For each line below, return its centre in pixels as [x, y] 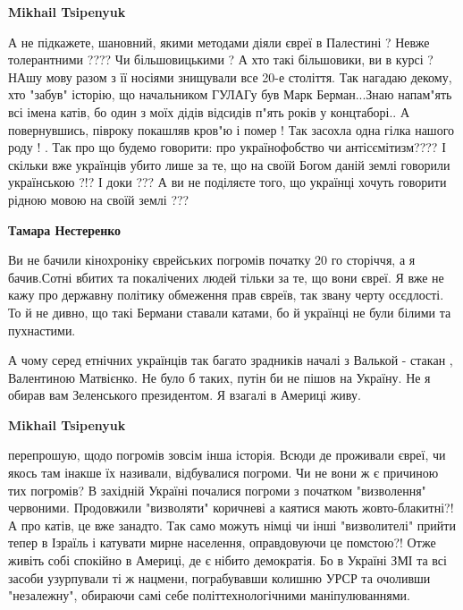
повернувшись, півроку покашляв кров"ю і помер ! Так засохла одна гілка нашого [231, 129]
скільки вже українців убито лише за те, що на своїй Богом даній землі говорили [229, 164]
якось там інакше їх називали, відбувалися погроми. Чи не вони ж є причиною [223, 473]
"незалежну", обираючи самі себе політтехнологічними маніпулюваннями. [209, 595]
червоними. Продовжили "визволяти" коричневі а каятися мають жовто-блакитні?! [231, 508]
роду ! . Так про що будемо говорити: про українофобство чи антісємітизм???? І [227, 147]
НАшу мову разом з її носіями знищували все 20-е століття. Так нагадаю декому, [230, 76]
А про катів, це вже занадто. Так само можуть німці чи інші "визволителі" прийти [232, 525]
